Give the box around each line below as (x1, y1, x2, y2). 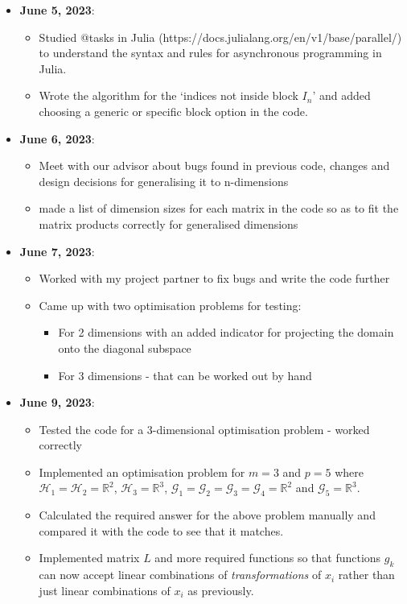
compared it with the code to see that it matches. (39, 522, 284, 539)
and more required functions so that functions (154, 549, 381, 566)
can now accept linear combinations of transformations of (39, 566, 322, 583)
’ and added (312, 87, 371, 104)
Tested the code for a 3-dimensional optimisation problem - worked (39, 420, 370, 437)
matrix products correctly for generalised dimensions (39, 215, 298, 232)
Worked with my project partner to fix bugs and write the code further (39, 270, 390, 287)
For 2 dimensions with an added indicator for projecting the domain (58, 324, 394, 341)
